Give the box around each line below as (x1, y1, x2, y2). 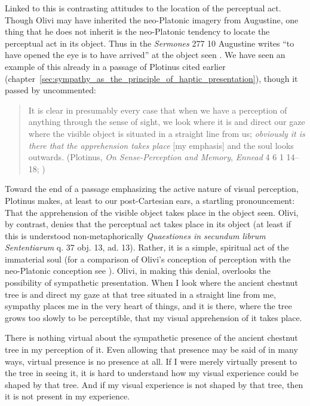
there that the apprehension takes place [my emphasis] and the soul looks (28, 139, 294, 151)
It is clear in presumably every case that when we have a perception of (28, 103, 287, 116)
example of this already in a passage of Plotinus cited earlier (5, 60, 226, 72)
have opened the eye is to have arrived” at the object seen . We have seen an (5, 48, 286, 61)
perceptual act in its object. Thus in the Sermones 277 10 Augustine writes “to (5, 36, 294, 49)
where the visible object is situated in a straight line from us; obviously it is (28, 127, 305, 139)
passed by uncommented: (5, 84, 96, 96)
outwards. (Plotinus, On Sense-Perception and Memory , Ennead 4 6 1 (28, 151, 284, 163)
